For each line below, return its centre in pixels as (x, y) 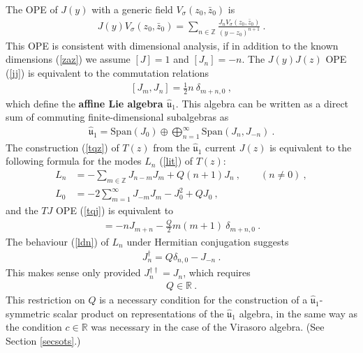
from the (171, 147)
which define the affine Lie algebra (84, 103)
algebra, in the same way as (298, 313)
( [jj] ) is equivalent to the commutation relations (108, 73)
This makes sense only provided (73, 272)
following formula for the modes (74, 161)
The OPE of (32, 9)
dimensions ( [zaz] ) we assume (68, 59)
